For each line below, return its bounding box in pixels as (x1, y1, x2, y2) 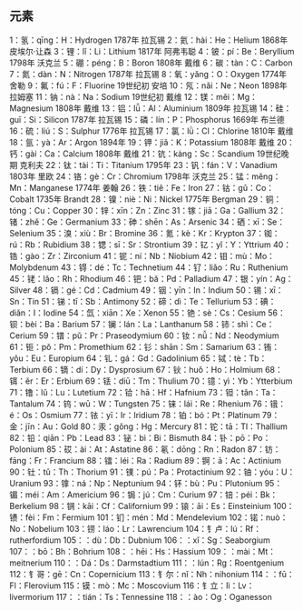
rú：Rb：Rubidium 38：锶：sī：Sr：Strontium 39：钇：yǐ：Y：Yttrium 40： (9, 239, 292, 250)
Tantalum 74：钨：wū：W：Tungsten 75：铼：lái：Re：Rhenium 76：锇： (9, 398, 287, 409)
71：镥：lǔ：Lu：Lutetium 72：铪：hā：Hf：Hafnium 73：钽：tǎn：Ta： (9, 386, 279, 397)
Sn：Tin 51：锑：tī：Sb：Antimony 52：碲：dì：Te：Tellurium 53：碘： (9, 295, 277, 306)
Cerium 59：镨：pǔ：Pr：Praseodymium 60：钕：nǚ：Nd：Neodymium (9, 330, 279, 341)
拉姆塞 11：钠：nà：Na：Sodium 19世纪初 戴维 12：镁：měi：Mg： (9, 91, 259, 102)
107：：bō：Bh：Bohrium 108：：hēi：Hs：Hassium (9, 546, 206, 556)
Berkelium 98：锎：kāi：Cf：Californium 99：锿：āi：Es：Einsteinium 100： (9, 500, 295, 511)
